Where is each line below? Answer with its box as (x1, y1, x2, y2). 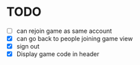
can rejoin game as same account (16, 27, 113, 35)
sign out (16, 42, 40, 51)
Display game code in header (16, 50, 100, 58)
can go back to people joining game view (16, 35, 133, 42)
